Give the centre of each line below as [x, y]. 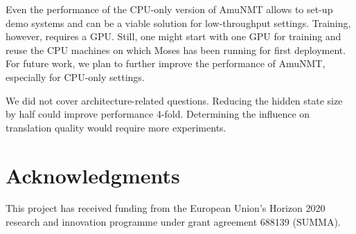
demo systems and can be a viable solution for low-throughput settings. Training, [178, 22]
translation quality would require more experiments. [116, 127]
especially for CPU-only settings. [75, 76]
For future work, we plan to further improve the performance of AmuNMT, [166, 63]
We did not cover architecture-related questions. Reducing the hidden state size [174, 100]
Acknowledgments [93, 175]
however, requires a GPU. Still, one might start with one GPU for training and [173, 36]
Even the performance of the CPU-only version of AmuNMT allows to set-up [169, 9]
